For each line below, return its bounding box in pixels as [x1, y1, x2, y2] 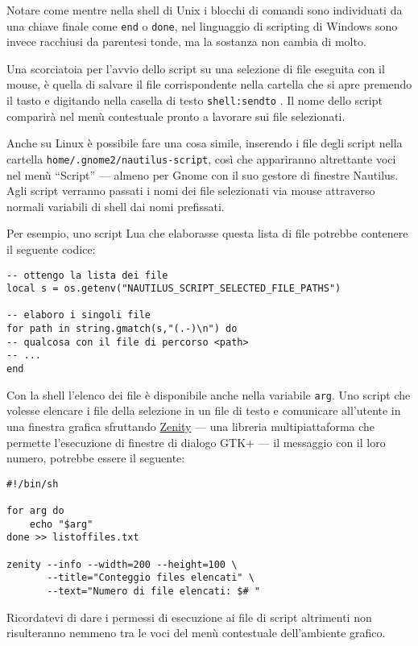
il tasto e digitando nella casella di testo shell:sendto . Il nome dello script [6, 92, 383, 109]
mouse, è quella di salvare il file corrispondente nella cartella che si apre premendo [6, 76, 412, 93]
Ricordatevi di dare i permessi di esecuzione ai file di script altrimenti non [6, 608, 372, 625]
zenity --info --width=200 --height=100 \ [6, 558, 238, 570]
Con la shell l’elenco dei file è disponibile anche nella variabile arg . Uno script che [6, 386, 411, 403]
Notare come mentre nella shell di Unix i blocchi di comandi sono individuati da [6, 2, 403, 18]
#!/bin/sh [6, 478, 59, 490]
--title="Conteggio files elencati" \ [47, 572, 255, 584]
